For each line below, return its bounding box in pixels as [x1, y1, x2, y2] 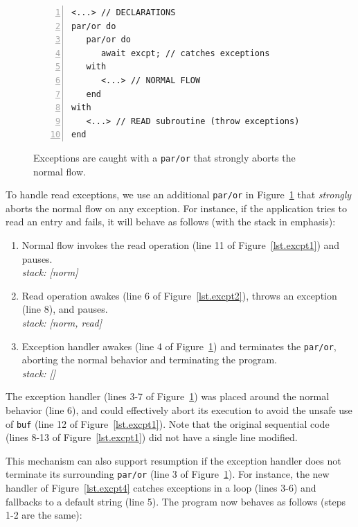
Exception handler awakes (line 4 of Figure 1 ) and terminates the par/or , [21, 338, 337, 353]
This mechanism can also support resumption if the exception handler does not [6, 453, 341, 467]
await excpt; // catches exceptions [100, 48, 270, 58]
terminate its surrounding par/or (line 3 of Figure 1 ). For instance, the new [6, 467, 330, 481]
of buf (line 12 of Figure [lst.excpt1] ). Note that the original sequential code [6, 416, 330, 431]
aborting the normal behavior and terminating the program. [21, 352, 277, 367]
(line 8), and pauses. [21, 302, 108, 316]
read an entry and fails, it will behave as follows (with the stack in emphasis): [6, 214, 336, 229]
